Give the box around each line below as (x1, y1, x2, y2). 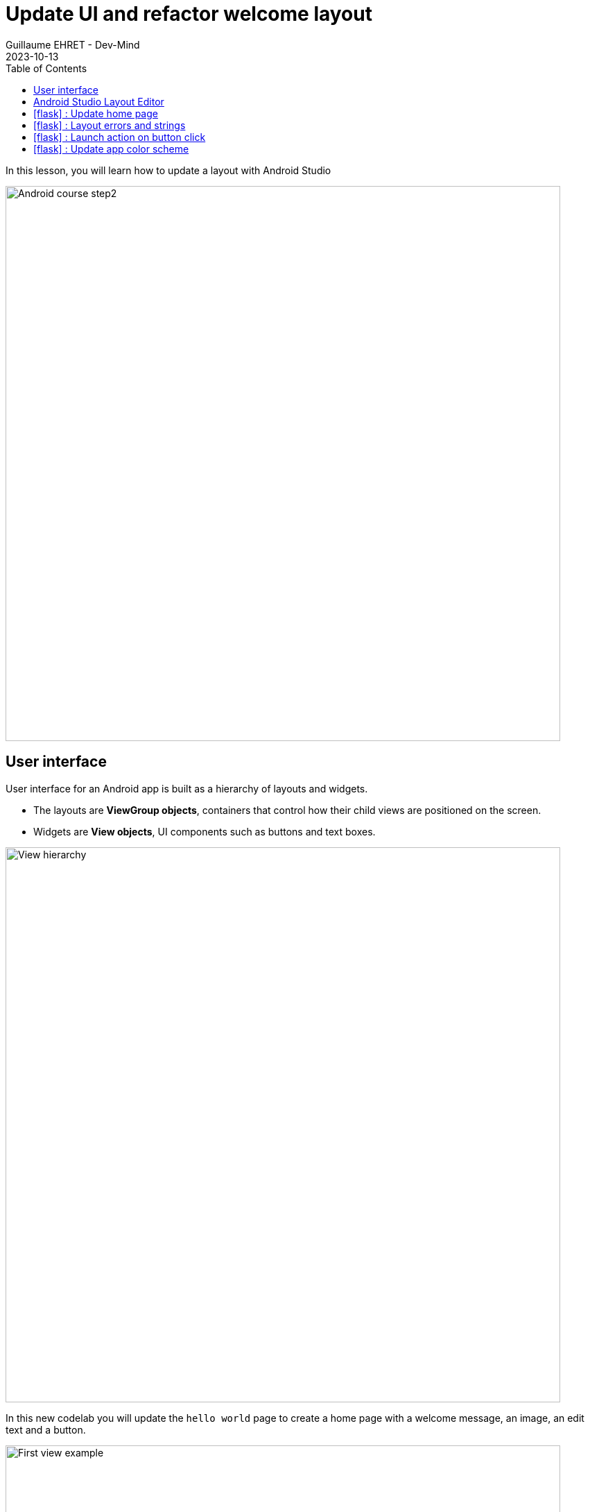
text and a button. (6, 1423, 86, 1436)
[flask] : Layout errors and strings (33, 119, 186, 131)
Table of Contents (6, 62, 87, 74)
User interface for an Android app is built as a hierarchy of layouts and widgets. (6, 782, 368, 795)
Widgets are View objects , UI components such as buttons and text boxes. (33, 825, 376, 838)
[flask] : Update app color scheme (33, 142, 189, 155)
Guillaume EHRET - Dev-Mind (6, 38, 140, 51)
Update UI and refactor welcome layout (6, 2, 372, 26)
